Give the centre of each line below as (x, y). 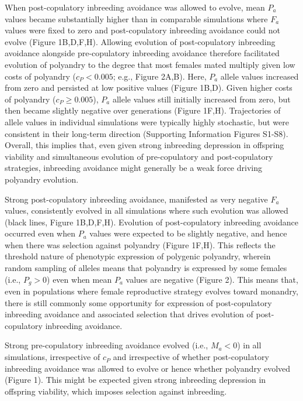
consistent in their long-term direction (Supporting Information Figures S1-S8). (147, 133)
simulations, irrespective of (53, 357)
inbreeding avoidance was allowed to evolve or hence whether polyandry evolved (148, 368)
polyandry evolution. (42, 179)
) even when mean (79, 279)
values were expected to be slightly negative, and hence (188, 233)
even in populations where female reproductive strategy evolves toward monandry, (151, 291)
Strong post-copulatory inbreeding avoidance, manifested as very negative (136, 199)
